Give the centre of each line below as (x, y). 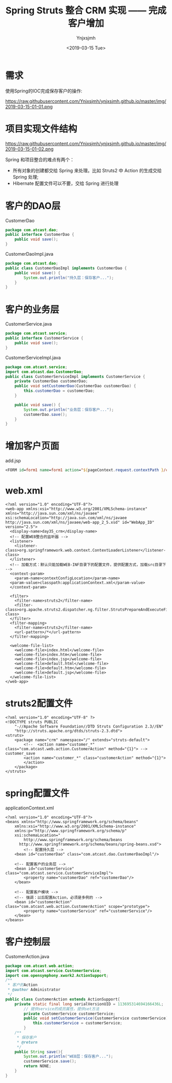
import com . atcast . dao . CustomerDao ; (44, 372)
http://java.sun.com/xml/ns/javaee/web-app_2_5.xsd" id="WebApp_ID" (80, 522)
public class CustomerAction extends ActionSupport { (63, 999)
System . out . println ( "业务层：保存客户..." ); (69, 410)
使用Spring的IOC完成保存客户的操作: (44, 91)
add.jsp (13, 461)
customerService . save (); (50, 1061)
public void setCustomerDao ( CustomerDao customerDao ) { (76, 386)
